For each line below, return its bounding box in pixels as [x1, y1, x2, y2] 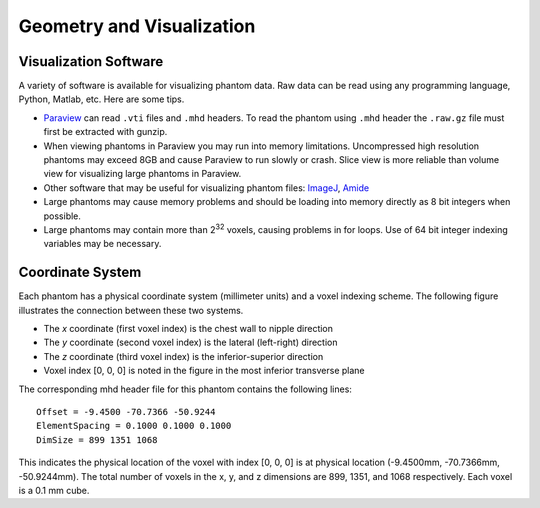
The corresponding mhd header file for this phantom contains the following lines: [18, 383, 352, 395]
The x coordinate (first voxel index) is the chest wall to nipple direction [43, 323, 334, 335]
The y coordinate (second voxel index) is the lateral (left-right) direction [43, 336, 338, 349]
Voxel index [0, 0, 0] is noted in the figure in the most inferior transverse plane [43, 365, 365, 377]
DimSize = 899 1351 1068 [36, 434, 158, 445]
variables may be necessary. [43, 238, 162, 250]
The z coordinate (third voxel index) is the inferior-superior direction [43, 350, 324, 362]
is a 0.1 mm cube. [18, 484, 90, 496]
